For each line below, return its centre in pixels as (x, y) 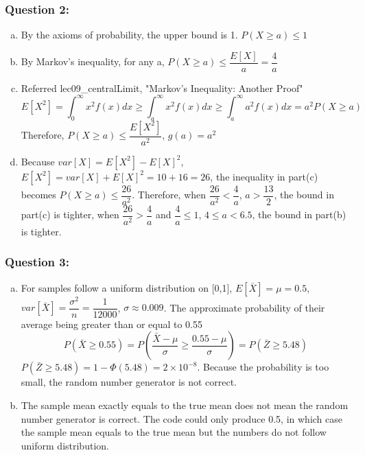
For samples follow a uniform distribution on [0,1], (127, 287)
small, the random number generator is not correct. (129, 382)
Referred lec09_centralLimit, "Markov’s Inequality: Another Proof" (162, 87)
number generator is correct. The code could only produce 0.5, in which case (181, 418)
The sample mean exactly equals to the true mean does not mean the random (185, 405)
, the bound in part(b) (299, 214)
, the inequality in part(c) (264, 176)
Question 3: (37, 262)
